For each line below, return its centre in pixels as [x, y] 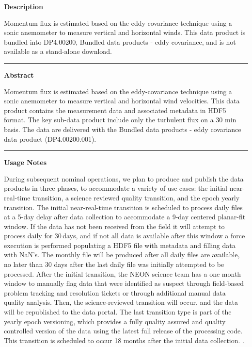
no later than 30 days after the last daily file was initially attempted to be [114, 264]
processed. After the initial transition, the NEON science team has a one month [123, 273]
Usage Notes [25, 162]
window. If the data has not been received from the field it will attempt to [114, 226]
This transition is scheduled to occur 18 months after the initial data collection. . [124, 340]
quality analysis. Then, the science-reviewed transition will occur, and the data [121, 302]
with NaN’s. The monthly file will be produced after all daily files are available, [122, 255]
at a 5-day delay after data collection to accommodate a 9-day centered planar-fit [125, 217]
